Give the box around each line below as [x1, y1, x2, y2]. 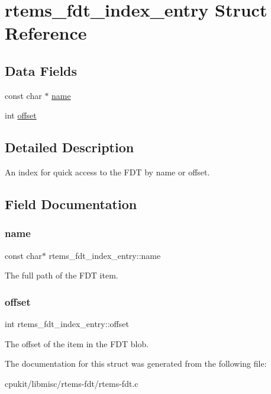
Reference [5, 21, 87, 45]
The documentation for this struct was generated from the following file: [5, 357, 267, 370]
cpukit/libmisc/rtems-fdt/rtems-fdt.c [5, 377, 138, 389]
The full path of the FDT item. [5, 269, 118, 281]
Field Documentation [5, 195, 137, 213]
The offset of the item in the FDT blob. [5, 337, 149, 350]
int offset [5, 109, 37, 121]
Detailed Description [5, 138, 134, 156]
